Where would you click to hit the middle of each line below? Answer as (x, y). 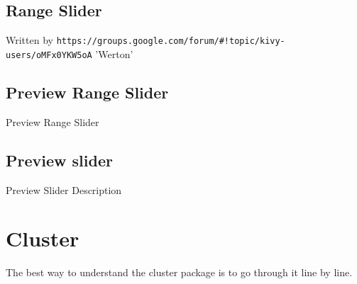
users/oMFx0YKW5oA (49, 55)
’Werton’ (114, 53)
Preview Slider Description (64, 189)
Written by (29, 40)
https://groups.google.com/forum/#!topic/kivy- (171, 41)
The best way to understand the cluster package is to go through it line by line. (179, 272)
